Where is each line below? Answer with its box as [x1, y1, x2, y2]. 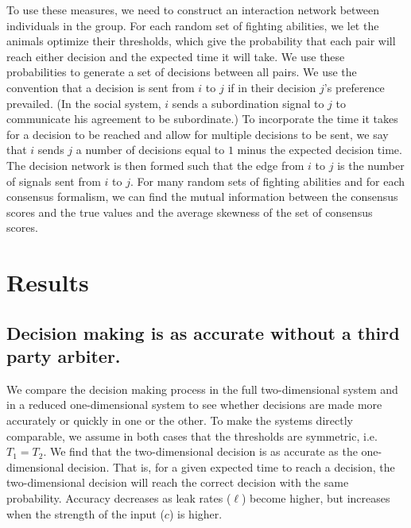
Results [6, 266, 89, 299]
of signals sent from [6, 172, 101, 189]
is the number [337, 156, 405, 173]
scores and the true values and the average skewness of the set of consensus [6, 203, 373, 220]
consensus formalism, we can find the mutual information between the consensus [6, 188, 398, 205]
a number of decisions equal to [76, 141, 225, 158]
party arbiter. [6, 344, 121, 368]
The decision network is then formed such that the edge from [6, 156, 304, 173]
